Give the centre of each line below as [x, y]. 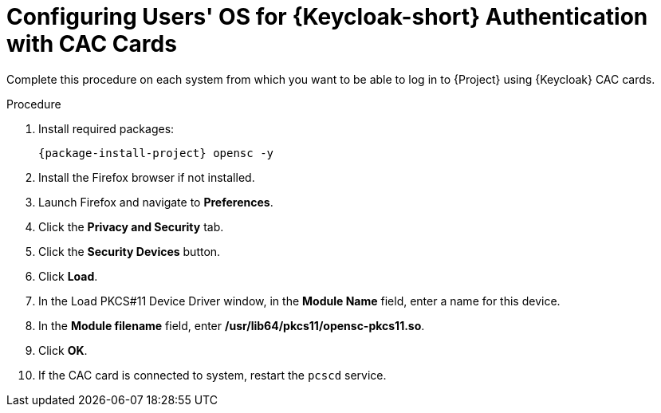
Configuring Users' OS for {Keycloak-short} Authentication [327, 17]
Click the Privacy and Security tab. [131, 226]
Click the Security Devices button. [130, 251]
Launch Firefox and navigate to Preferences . [156, 202]
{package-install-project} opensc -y [156, 153]
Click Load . [68, 276]
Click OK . [63, 350]
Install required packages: [106, 128]
